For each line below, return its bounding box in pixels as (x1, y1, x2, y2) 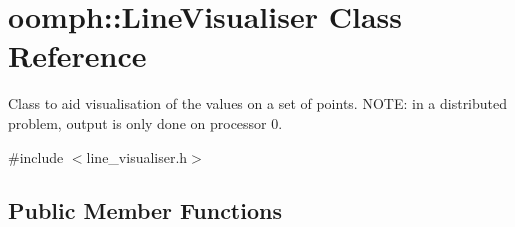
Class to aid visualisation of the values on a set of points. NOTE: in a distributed (8, 93, 508, 114)
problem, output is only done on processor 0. (8, 112, 283, 133)
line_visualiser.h (86, 146, 188, 167)
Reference (8, 35, 147, 76)
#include (8, 146, 64, 167)
